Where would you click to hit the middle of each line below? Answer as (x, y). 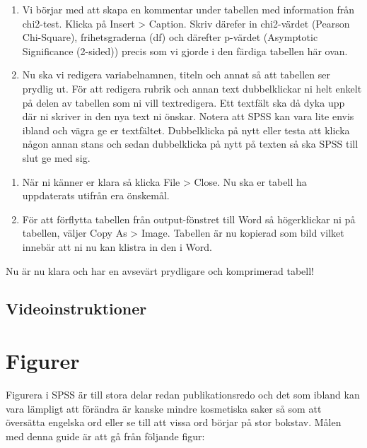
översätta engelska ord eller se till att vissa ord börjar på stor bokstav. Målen (174, 422)
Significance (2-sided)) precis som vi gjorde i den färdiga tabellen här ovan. (185, 51)
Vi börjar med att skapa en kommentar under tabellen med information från (188, 9)
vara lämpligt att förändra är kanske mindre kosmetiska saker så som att (164, 408)
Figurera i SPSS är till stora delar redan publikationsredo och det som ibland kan (183, 394)
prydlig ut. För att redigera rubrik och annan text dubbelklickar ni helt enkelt (192, 88)
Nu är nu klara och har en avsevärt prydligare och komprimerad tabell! (160, 270)
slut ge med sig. (56, 157)
